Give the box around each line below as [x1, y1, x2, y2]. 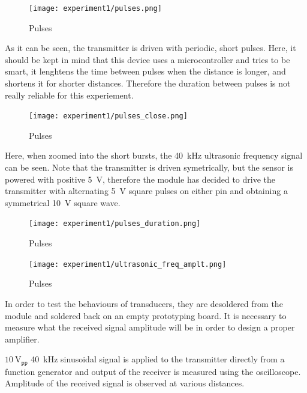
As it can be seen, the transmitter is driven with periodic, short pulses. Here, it [5, 41, 296, 54]
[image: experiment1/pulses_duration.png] [29, 219, 201, 228]
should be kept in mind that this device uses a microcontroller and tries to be [5, 53, 290, 65]
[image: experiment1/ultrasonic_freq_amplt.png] [29, 260, 227, 269]
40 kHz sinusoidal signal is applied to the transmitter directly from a [31, 353, 285, 365]
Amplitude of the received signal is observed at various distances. [5, 377, 245, 389]
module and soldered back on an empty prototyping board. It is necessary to [5, 309, 287, 321]
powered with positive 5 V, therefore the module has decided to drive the [5, 172, 276, 185]
